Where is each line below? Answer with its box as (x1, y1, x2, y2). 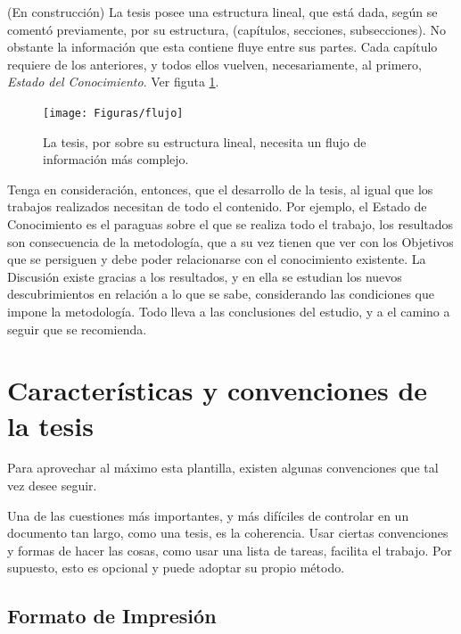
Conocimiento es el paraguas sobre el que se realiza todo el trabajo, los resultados (7, 215, 454, 233)
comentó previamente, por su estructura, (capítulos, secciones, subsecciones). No (7, 20, 446, 38)
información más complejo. (43, 150, 189, 169)
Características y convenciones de (7, 372, 428, 408)
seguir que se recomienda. (7, 319, 147, 338)
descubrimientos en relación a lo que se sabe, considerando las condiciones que (7, 284, 434, 303)
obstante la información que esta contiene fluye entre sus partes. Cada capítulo (7, 37, 438, 56)
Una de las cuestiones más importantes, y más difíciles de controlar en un (7, 506, 409, 524)
